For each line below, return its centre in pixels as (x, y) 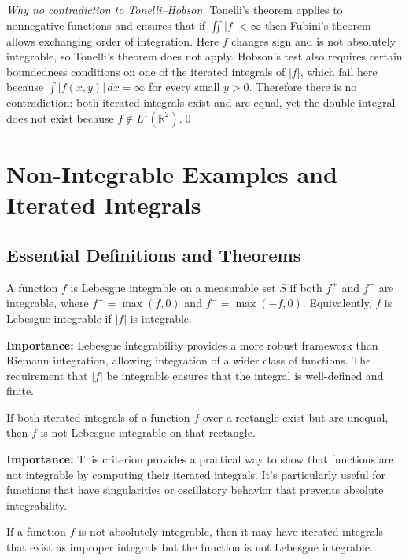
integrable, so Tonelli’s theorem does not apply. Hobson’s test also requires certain (204, 56)
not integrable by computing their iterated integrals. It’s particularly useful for (196, 474)
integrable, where (48, 303)
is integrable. (161, 318)
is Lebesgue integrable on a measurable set (173, 287)
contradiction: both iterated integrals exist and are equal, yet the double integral (201, 102)
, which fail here (339, 71)
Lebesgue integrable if (59, 318)
